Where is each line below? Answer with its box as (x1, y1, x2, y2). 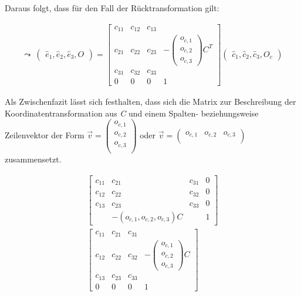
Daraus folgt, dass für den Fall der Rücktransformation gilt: (5, 2, 219, 14)
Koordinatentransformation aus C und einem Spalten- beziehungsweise (5, 107, 259, 119)
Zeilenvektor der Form (5, 129, 84, 141)
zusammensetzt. (5, 152, 62, 165)
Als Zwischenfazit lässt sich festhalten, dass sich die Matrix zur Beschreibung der (5, 95, 296, 108)
